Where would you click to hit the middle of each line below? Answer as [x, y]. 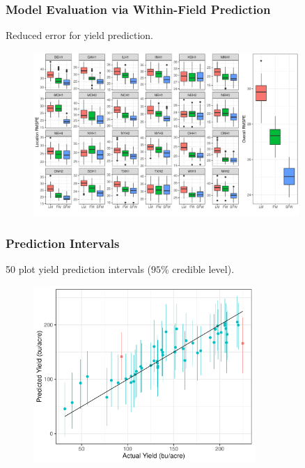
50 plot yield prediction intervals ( [79, 269]
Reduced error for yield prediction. [79, 35]
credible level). [203, 269]
